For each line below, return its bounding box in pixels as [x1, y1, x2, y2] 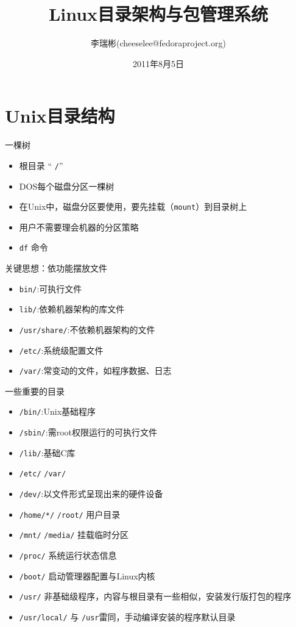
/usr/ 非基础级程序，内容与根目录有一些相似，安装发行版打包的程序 [19, 590, 292, 603]
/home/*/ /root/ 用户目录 [19, 507, 121, 520]
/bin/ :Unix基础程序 [19, 405, 96, 418]
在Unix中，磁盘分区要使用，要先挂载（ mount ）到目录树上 [19, 200, 247, 213]
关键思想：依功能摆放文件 [5, 262, 107, 274]
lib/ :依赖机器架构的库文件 [19, 303, 125, 315]
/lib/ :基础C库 [19, 446, 76, 459]
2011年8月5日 [133, 57, 184, 70]
